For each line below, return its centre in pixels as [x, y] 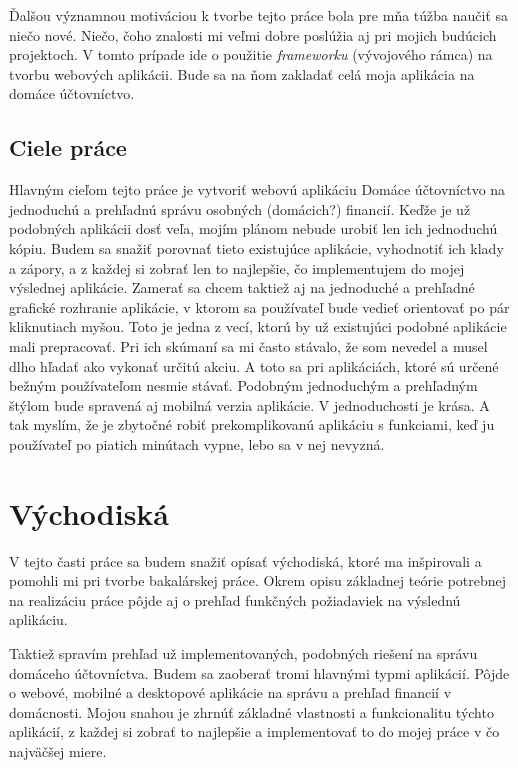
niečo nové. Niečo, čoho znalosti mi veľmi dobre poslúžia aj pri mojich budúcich [253, 34]
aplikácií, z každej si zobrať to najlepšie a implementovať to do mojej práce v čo [254, 731]
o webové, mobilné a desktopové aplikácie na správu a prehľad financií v [230, 692]
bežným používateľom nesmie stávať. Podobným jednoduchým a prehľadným [243, 385]
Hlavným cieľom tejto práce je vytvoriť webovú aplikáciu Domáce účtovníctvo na [257, 189]
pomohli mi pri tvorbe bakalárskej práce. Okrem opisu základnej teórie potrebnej [258, 580]
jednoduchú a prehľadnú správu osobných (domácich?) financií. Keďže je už [240, 208]
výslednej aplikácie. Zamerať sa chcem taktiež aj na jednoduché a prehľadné [242, 287]
